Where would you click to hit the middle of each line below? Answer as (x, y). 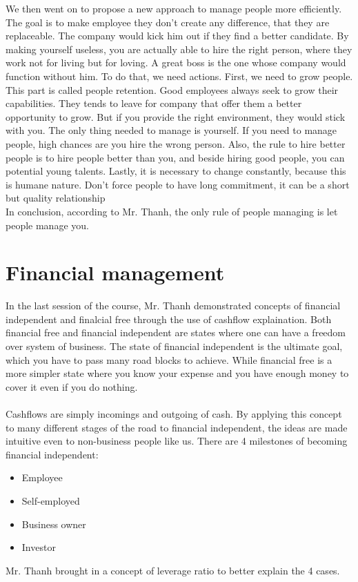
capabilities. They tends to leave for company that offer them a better (154, 103)
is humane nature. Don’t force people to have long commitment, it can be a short (178, 184)
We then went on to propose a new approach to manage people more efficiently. (174, 8)
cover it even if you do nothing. (72, 386)
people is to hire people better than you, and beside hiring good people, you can (175, 157)
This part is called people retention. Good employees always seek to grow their (172, 89)
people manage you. (47, 225)
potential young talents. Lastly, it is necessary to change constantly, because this (176, 171)
